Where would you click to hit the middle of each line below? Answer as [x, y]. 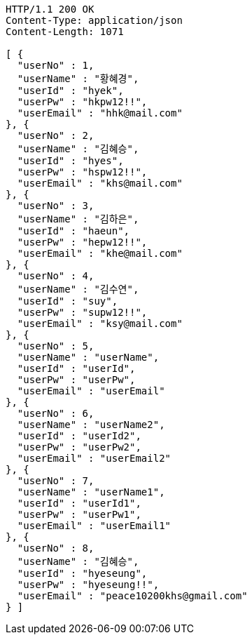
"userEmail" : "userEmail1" [94, 526]
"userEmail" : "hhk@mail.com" [100, 113]
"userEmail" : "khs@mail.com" [100, 183]
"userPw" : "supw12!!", [82, 312]
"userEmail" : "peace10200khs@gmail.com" [132, 596]
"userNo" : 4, [56, 276]
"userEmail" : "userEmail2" [94, 458]
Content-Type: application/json [94, 20]
